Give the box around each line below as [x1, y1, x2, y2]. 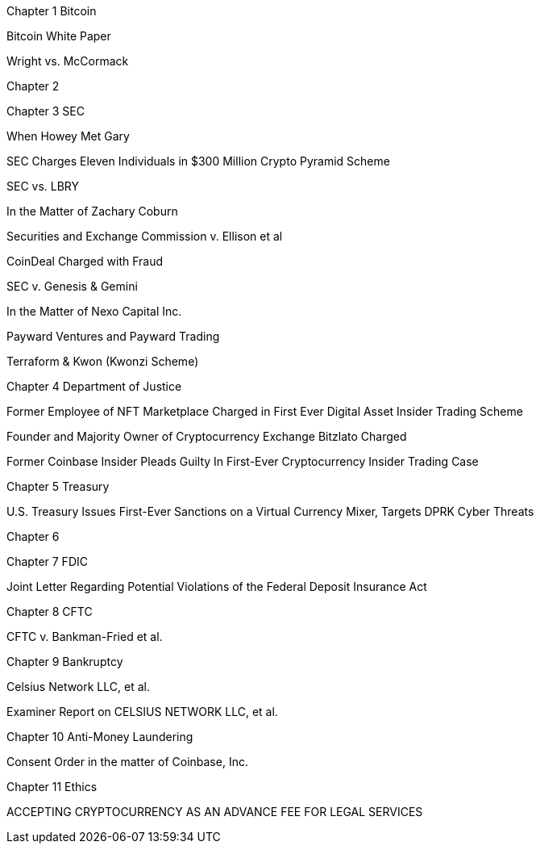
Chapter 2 [6, 79, 60, 93]
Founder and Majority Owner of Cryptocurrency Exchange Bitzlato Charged [6, 429, 407, 443]
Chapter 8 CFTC [6, 605, 93, 618]
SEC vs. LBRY [6, 179, 80, 193]
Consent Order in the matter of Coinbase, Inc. [6, 755, 248, 768]
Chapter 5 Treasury [6, 479, 110, 493]
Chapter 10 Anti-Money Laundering [6, 730, 193, 743]
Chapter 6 [6, 530, 60, 543]
